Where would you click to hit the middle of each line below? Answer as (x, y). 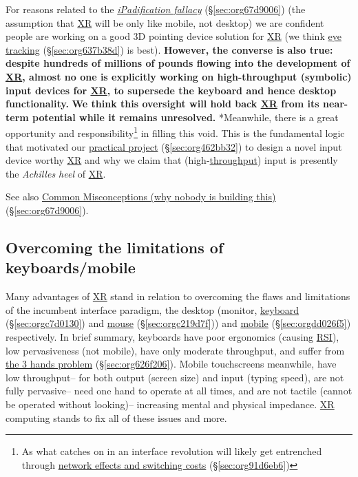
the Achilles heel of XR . (56, 173)
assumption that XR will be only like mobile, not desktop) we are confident (165, 22)
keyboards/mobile (71, 267)
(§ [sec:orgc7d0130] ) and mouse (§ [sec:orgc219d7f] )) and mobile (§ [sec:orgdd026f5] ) (178, 323)
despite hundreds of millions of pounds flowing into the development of (178, 63)
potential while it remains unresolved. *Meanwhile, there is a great (186, 117)
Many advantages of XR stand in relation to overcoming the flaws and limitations (178, 296)
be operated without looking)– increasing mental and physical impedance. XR (170, 404)
